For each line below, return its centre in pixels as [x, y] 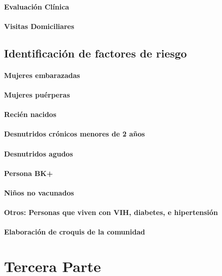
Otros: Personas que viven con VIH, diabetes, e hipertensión [111, 212]
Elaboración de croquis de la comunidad [74, 232]
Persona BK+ [28, 173]
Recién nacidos [30, 114]
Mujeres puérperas [37, 94]
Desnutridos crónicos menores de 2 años [74, 134]
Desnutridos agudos [38, 153]
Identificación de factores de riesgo [95, 53]
